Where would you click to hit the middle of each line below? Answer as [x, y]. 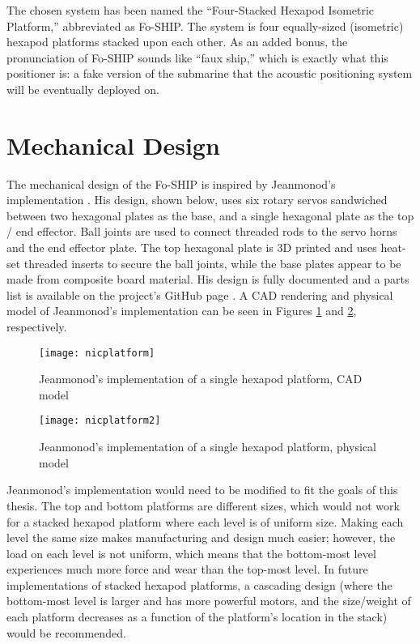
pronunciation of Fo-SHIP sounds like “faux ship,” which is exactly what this [197, 57]
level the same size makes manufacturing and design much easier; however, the [201, 537]
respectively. [37, 327]
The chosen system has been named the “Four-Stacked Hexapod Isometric [191, 10]
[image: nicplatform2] [100, 421]
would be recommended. [66, 632]
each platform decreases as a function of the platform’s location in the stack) [197, 617]
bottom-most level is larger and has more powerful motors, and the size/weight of [209, 601]
